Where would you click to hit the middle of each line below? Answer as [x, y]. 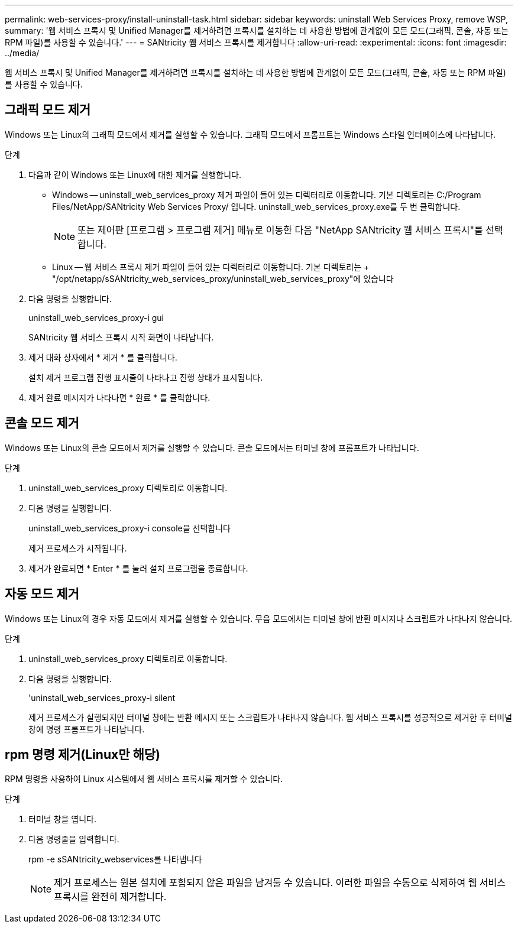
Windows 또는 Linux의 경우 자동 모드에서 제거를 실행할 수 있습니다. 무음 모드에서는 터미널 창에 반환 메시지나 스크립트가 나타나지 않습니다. [259, 618]
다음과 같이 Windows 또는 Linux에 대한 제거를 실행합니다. [135, 174]
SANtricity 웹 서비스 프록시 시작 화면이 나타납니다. [121, 337]
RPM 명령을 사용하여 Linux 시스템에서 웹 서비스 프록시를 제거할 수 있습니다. [144, 779]
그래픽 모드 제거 [48, 110]
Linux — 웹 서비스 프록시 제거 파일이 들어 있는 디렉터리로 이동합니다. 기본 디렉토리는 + [211, 267]
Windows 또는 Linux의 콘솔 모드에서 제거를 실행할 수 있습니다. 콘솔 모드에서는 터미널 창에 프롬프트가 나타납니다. [212, 447]
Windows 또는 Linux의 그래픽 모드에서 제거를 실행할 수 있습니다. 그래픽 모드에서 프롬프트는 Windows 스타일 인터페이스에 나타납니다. [250, 134]
